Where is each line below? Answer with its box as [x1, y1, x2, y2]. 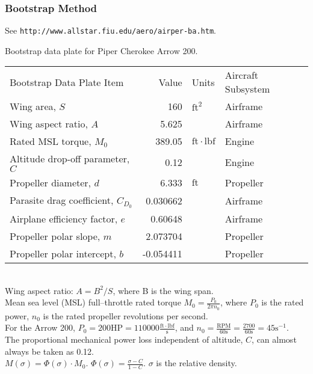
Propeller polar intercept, [10, 247, 116, 261]
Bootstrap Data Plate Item [10, 75, 124, 89]
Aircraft [225, 68, 259, 82]
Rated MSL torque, [10, 134, 91, 149]
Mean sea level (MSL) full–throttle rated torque [5, 296, 181, 308]
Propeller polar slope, [10, 229, 101, 244]
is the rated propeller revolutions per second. [43, 309, 208, 322]
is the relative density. [156, 357, 237, 369]
